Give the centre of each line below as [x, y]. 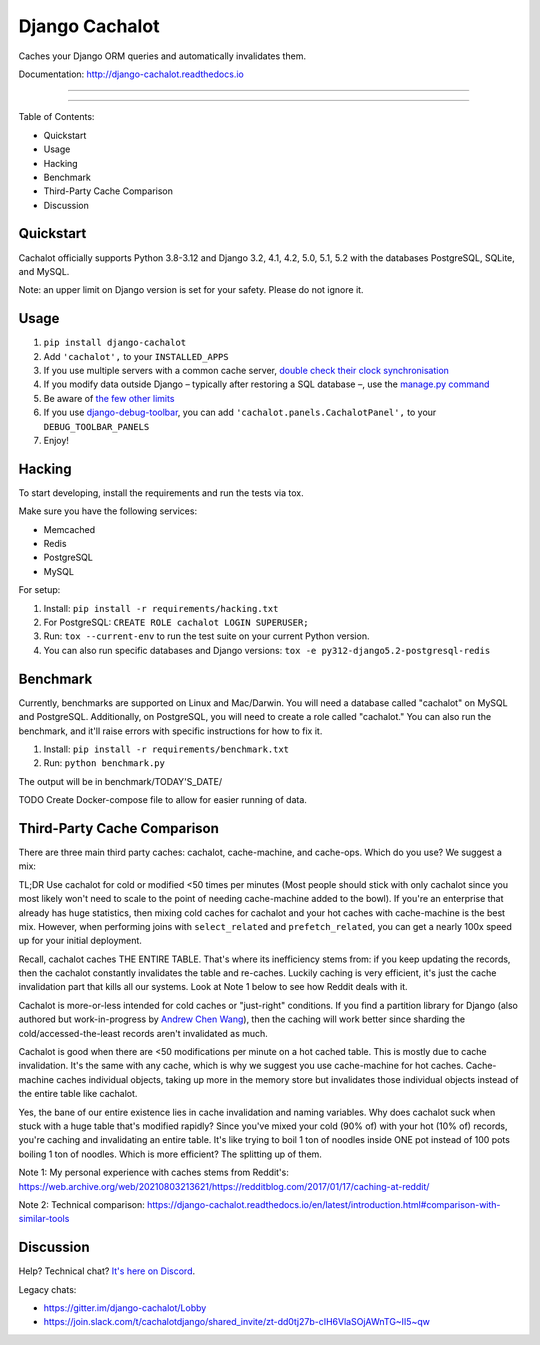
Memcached [69, 529]
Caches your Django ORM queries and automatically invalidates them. [162, 56]
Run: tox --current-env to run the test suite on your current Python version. [206, 636]
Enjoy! [56, 440]
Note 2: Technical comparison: [81, 1204]
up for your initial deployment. [80, 941]
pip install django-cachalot [115, 343]
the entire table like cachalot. [78, 1094]
